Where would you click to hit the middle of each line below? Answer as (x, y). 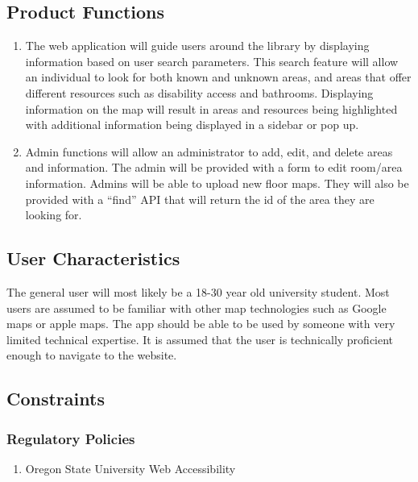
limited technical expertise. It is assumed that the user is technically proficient (200, 339)
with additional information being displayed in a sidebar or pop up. (192, 125)
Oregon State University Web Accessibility (130, 468)
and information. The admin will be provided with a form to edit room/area (214, 167)
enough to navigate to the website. (92, 355)
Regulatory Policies (71, 438)
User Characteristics (93, 258)
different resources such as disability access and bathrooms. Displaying (199, 92)
